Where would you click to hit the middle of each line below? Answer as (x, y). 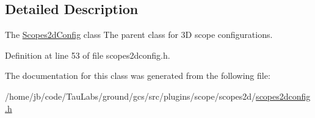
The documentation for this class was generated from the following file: (138, 76)
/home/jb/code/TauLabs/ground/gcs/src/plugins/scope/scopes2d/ (131, 96)
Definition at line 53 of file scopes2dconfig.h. (88, 55)
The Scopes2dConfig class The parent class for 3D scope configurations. (139, 35)
